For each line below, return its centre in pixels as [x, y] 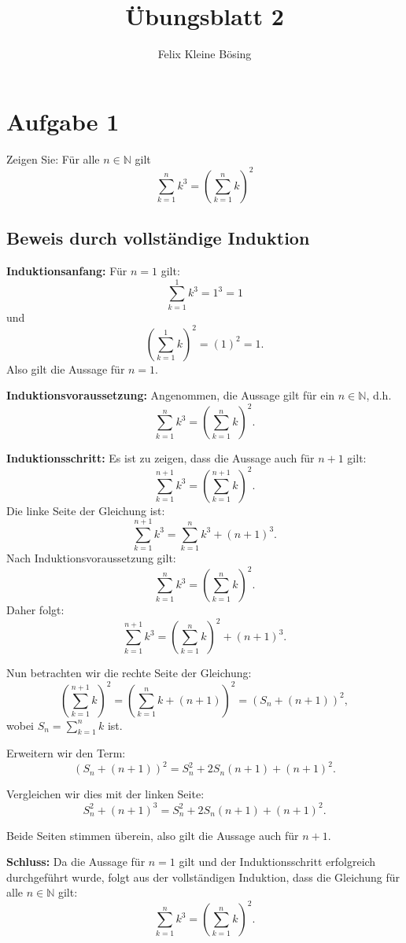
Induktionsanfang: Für [67, 270]
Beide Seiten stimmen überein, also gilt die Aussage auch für [153, 835]
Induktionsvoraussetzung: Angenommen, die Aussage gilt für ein [171, 395]
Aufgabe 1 [63, 121]
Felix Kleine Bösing [205, 54]
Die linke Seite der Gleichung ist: [86, 510]
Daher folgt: [35, 610]
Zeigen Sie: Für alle [53, 158]
